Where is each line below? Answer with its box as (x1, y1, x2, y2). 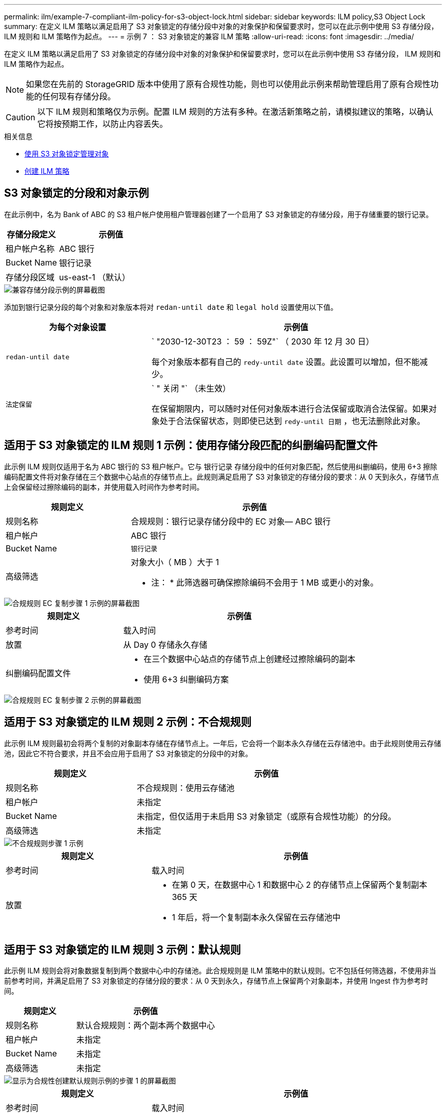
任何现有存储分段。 (42, 91, 116, 101)
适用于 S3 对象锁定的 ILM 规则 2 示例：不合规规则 (4, 715, 252, 729)
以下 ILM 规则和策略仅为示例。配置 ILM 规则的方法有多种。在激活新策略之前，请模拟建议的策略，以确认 (37, 107, 433, 117)
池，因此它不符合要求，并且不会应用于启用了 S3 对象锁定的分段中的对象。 (4, 749, 253, 758)
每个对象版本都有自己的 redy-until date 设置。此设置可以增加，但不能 (151, 356, 420, 367)
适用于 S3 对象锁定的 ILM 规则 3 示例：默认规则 (4, 943, 241, 956)
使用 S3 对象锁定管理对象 (24, 149, 109, 158)
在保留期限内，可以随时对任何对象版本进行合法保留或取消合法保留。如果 (151, 403, 429, 414)
